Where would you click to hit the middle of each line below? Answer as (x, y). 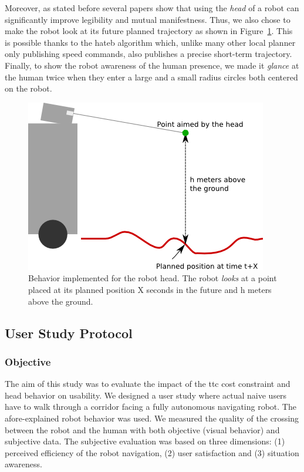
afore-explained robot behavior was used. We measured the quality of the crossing (152, 418)
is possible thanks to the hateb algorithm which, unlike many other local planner (150, 42)
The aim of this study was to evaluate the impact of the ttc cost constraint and (148, 384)
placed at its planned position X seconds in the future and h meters (150, 289)
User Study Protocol (69, 333)
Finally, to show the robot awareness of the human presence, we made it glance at (152, 65)
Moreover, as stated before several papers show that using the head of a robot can (152, 8)
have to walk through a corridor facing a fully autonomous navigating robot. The (151, 407)
